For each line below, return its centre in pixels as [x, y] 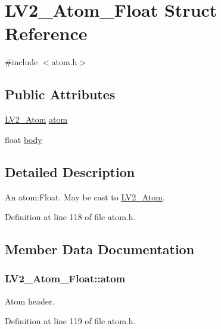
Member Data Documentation [100, 249]
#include [21, 62]
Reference [46, 33]
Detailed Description [70, 171]
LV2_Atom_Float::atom [65, 278]
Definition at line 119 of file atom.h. [70, 321]
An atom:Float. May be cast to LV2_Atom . [85, 197]
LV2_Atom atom [36, 119]
